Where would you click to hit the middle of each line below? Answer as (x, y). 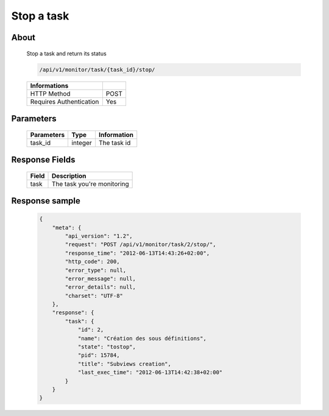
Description (69, 175)
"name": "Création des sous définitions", (142, 338)
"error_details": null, (101, 287)
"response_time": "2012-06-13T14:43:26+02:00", (137, 253)
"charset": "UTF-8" (94, 296)
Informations (49, 85)
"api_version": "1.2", (99, 236)
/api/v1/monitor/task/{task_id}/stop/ (97, 69)
